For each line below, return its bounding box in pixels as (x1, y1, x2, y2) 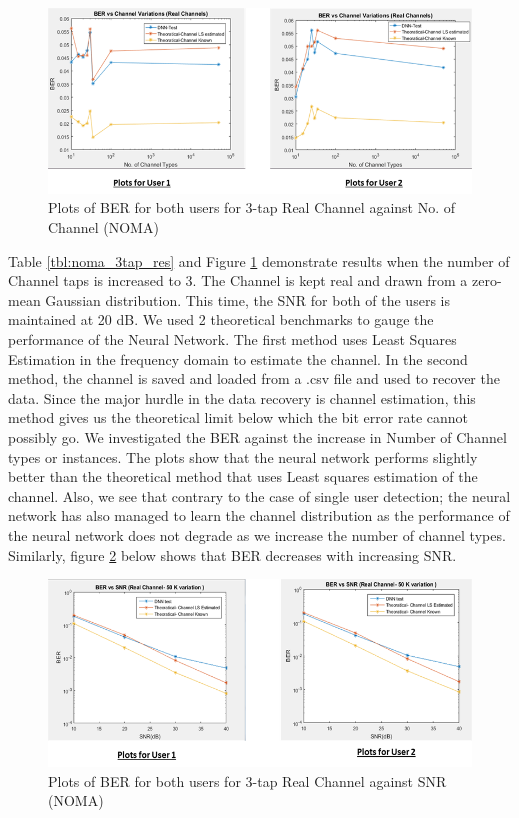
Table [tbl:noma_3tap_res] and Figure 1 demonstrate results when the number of (8, 250, 510, 271)
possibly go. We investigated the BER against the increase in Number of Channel (8, 427, 507, 447)
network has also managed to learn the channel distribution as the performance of (8, 505, 510, 526)
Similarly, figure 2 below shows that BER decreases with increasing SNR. (8, 544, 457, 565)
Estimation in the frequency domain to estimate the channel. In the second (8, 348, 468, 369)
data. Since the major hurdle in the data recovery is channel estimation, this (8, 387, 476, 408)
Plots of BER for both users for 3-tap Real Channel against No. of (48, 197, 456, 218)
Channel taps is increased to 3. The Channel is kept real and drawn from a (8, 270, 468, 291)
